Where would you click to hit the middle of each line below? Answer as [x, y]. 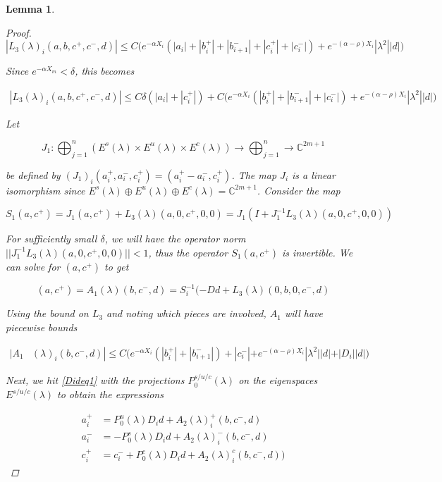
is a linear [314, 174]
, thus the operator [188, 252]
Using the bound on [47, 313]
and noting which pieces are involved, [186, 313]
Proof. [19, 32]
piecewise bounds [42, 327]
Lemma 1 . [30, 8]
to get [117, 266]
